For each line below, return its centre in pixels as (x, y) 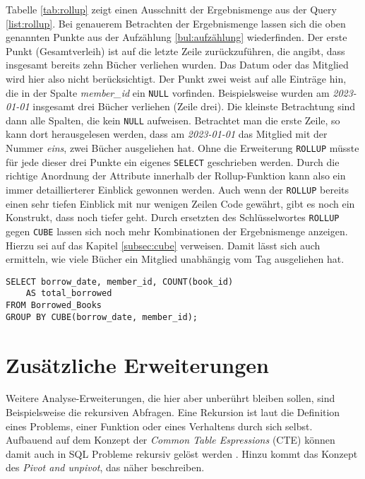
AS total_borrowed (69, 294)
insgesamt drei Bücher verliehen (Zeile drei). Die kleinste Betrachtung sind (194, 106)
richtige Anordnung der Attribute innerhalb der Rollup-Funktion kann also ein (176, 176)
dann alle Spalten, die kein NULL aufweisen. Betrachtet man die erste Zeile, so (173, 120)
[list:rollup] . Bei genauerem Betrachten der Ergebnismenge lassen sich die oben (176, 23)
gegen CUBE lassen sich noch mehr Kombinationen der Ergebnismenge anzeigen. (177, 231)
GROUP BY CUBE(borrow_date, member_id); (102, 317)
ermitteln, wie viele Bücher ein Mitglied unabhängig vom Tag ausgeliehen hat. (175, 259)
